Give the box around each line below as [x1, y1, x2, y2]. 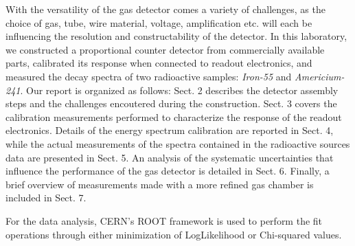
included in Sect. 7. [5, 190, 87, 205]
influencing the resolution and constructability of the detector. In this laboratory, [5, 29, 347, 43]
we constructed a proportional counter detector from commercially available [5, 42, 325, 56]
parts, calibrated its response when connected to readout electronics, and [5, 56, 312, 70]
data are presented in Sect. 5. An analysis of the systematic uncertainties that [5, 150, 334, 164]
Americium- [295, 69, 345, 83]
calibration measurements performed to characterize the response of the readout [5, 109, 342, 124]
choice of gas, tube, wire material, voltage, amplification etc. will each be [5, 15, 312, 30]
